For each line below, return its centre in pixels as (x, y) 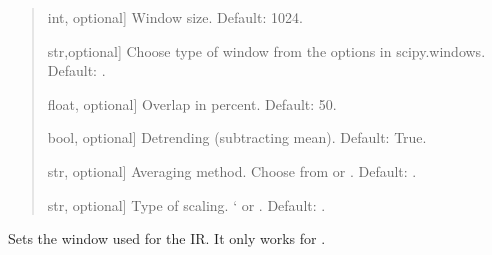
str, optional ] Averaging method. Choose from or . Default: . (232, 170)
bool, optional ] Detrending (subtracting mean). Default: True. (237, 137)
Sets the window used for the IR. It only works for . (167, 238)
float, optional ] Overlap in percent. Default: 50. (192, 103)
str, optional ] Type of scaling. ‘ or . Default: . (186, 204)
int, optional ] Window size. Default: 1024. (175, 17)
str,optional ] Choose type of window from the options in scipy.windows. (266, 50)
